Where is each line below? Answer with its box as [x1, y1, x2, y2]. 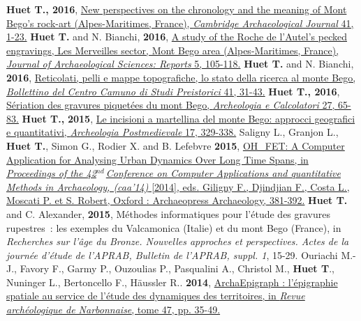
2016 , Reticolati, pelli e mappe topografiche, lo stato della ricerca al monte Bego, [6, 70, 356, 84]
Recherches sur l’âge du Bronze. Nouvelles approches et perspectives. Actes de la [6, 234, 349, 249]
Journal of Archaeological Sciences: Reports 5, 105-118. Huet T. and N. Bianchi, [6, 56, 354, 71]
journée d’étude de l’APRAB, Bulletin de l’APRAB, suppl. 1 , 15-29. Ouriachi [6, 247, 338, 262]
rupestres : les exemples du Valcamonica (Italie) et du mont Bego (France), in [6, 220, 341, 235]
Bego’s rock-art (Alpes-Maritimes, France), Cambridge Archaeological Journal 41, [6, 15, 354, 30]
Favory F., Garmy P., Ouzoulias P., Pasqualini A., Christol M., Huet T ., [20, 261, 334, 276]
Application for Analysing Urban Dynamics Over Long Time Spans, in [6, 152, 309, 166]
